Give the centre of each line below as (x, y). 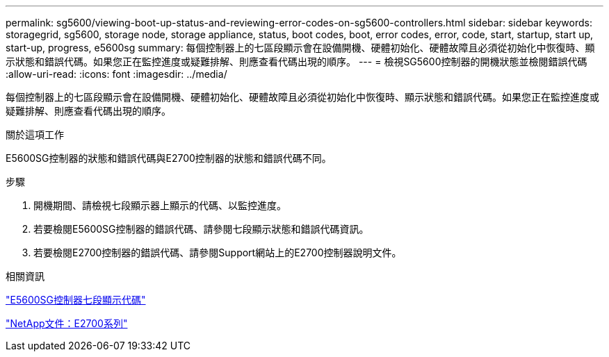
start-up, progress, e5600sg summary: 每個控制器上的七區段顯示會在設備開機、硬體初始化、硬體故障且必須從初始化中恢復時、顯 (300, 48)
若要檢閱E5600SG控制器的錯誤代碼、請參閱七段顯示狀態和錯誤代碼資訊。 (201, 229)
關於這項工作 (35, 134)
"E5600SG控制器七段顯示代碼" (76, 300)
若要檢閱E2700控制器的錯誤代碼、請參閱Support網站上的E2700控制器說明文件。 (218, 252)
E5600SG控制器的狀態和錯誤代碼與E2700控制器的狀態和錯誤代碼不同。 (169, 158)
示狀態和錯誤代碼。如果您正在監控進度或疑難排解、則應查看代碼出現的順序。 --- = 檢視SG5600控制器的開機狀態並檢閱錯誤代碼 (297, 61)
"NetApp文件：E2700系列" (67, 323)
